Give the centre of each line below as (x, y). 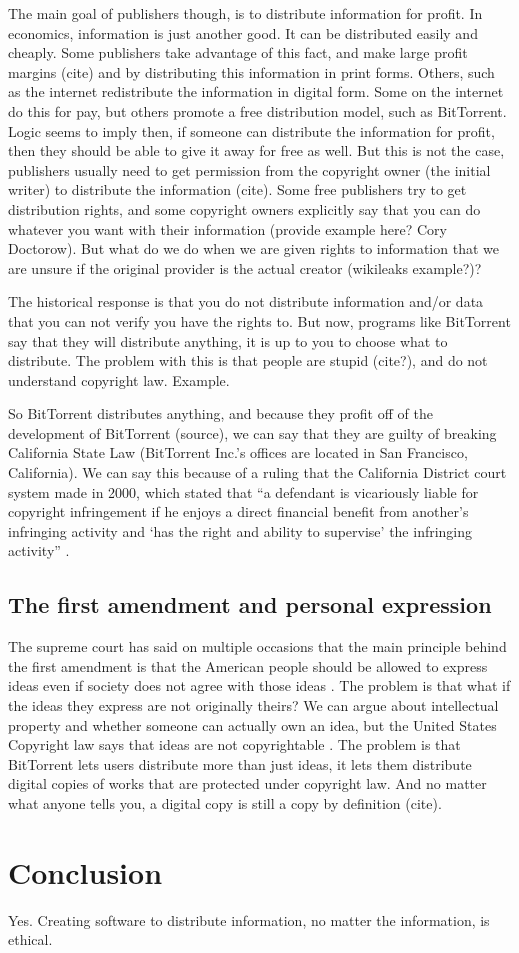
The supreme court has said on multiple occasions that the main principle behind (257, 646)
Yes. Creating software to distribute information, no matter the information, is (249, 919)
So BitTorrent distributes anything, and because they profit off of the (220, 413)
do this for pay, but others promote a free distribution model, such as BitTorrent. (257, 110)
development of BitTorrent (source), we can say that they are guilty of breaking (252, 432)
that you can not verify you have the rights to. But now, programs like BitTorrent (259, 320)
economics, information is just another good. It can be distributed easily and (243, 32)
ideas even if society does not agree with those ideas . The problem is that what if (259, 685)
